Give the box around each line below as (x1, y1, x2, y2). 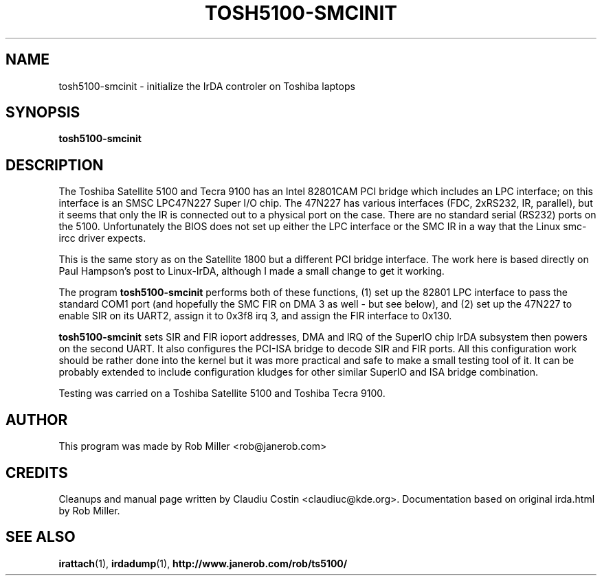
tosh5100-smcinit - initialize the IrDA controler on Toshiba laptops (58, 80, 355, 92)
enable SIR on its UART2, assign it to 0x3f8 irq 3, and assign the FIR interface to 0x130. (58, 310, 452, 322)
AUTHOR (5, 411, 68, 429)
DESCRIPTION (5, 156, 104, 174)
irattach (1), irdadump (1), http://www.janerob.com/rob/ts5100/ (58, 557, 348, 569)
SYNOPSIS (5, 104, 80, 122)
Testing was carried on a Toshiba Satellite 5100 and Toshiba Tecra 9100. (58, 387, 386, 400)
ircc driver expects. (58, 232, 146, 244)
